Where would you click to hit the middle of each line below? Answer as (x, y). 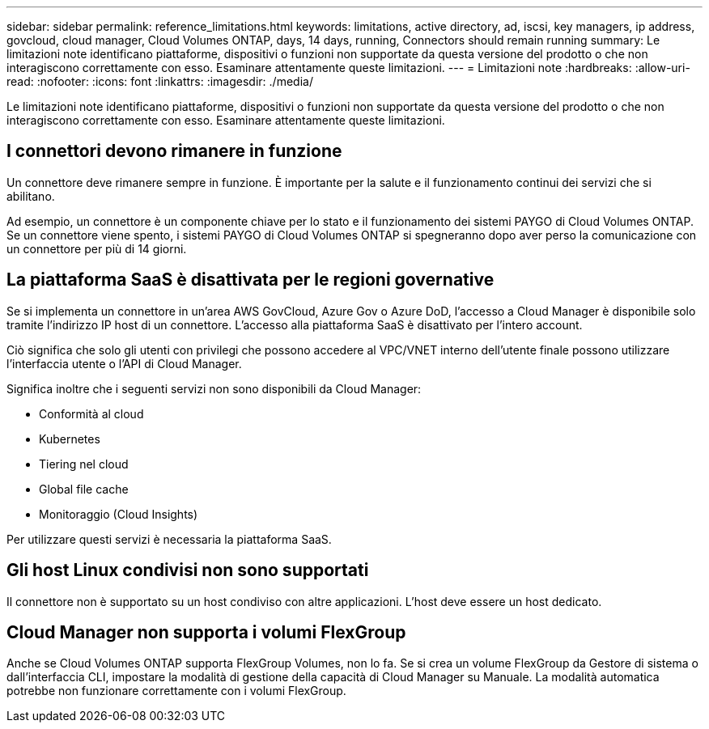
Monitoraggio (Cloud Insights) (119, 514)
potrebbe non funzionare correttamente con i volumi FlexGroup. (176, 691)
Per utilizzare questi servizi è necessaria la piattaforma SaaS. (169, 539)
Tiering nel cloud (84, 464)
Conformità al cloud (91, 413)
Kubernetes (70, 439)
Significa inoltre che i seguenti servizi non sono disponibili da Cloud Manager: (214, 388)
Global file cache (84, 489)
